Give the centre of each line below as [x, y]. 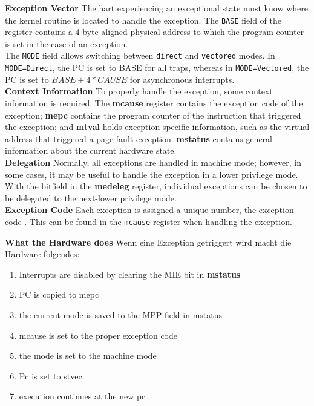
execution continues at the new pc [82, 396]
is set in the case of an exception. [67, 43]
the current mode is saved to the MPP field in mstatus [120, 314]
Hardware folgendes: [42, 254]
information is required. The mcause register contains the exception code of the [154, 103]
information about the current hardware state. [91, 150]
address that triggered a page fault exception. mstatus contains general [139, 138]
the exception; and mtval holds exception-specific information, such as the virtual [157, 127]
